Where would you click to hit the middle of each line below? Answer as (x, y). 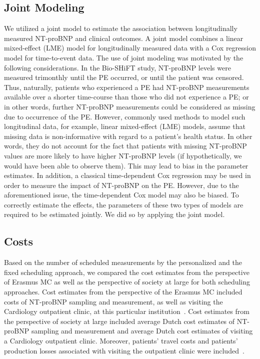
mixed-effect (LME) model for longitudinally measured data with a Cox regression (130, 48)
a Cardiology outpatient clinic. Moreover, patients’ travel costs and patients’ (121, 341)
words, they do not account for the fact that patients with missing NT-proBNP (125, 146)
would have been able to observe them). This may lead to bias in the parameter (126, 165)
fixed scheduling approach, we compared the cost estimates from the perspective (127, 272)
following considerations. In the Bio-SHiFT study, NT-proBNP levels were (117, 67)
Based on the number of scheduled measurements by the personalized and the (123, 262)
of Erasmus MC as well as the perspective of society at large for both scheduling (127, 282)
